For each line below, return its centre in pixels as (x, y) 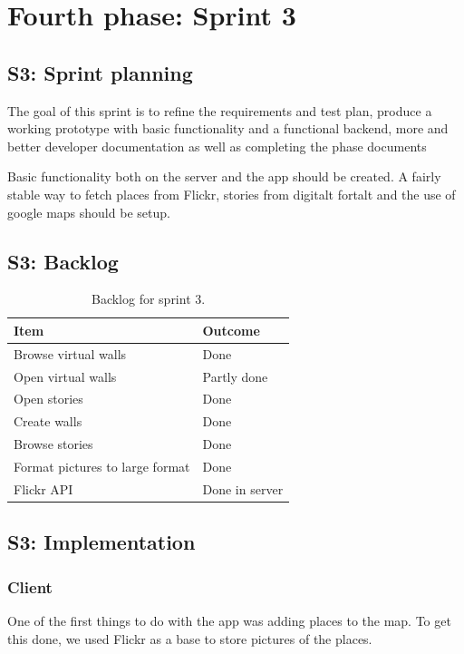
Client (30, 586)
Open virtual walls (65, 376)
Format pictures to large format (102, 466)
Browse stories (53, 444)
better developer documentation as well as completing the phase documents (217, 146)
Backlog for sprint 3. (148, 299)
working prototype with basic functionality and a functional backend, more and (228, 128)
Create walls (48, 421)
